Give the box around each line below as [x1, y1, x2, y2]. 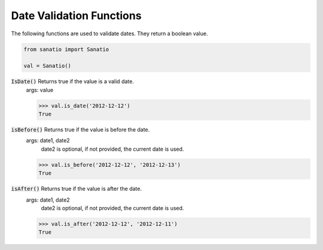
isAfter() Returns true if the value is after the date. [11, 185, 142, 193]
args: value [26, 86, 54, 93]
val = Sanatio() [23, 63, 72, 69]
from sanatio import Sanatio [23, 45, 109, 53]
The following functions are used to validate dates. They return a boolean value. [11, 30, 208, 37]
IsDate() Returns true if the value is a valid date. [11, 78, 134, 85]
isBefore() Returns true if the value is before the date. [11, 126, 150, 133]
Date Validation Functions [11, 9, 142, 22]
